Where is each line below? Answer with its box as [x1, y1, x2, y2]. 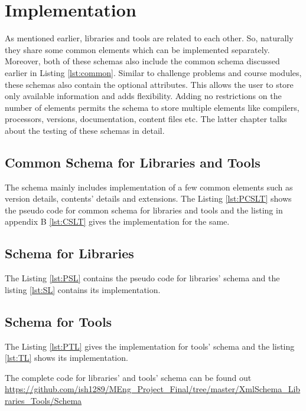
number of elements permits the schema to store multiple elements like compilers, [5, 101, 300, 113]
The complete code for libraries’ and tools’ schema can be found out [5, 371, 252, 383]
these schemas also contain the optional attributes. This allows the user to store [5, 78, 294, 90]
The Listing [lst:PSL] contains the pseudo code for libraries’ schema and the [5, 272, 280, 284]
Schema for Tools [5, 312, 112, 330]
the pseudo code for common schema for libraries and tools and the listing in [5, 203, 283, 216]
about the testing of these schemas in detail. [5, 124, 165, 136]
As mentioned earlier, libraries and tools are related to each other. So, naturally [5, 32, 294, 44]
